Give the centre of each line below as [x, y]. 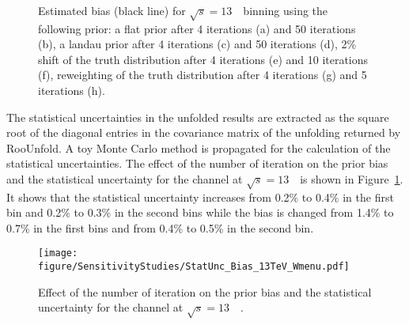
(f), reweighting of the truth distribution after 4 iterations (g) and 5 [203, 75]
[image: [58, 253]
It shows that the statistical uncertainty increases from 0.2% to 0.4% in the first [200, 197]
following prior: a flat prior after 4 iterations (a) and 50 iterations [197, 28]
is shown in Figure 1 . [352, 178]
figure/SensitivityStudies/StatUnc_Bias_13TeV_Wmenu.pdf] [194, 267]
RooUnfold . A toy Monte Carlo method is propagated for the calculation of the [199, 147]
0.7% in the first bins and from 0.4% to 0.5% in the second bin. [160, 227]
